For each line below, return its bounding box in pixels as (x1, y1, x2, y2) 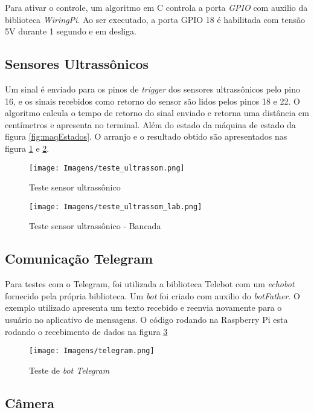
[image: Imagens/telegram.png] (29, 346, 155, 356)
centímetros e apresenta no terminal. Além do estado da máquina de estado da (5, 118, 296, 131)
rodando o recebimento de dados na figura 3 (5, 325, 168, 337)
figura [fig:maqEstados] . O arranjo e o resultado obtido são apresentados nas (5, 130, 287, 143)
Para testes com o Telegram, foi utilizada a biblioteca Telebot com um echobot (5, 278, 295, 290)
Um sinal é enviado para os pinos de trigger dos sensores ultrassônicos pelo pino (5, 82, 300, 95)
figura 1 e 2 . (5, 141, 50, 154)
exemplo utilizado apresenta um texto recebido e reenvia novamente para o (5, 301, 282, 314)
